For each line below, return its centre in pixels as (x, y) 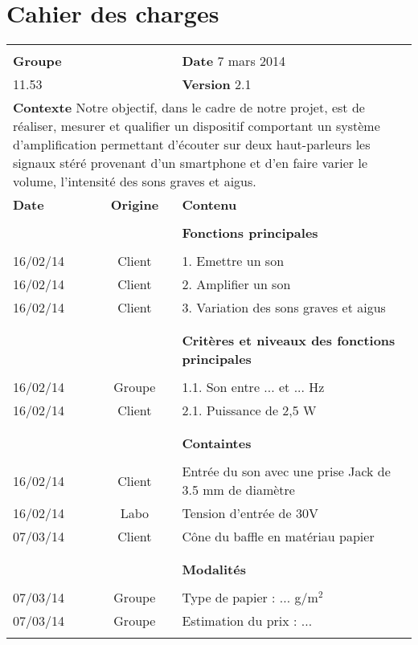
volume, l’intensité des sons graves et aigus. (135, 182)
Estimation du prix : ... (247, 621)
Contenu (209, 205)
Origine (135, 205)
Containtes (217, 443)
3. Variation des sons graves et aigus (284, 308)
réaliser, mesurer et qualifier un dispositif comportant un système (197, 126)
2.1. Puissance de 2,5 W (249, 410)
